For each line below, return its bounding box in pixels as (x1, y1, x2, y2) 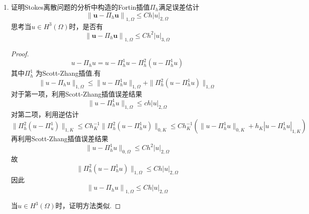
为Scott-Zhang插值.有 (35, 68, 101, 78)
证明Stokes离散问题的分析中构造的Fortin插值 (11, 2, 150, 12)
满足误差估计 (158, 2, 200, 12)
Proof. (11, 48, 29, 58)
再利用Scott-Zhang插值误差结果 (11, 133, 108, 144)
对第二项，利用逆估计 (11, 109, 79, 119)
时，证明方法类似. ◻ (55, 200, 121, 211)
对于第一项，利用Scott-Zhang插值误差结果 (11, 88, 142, 99)
